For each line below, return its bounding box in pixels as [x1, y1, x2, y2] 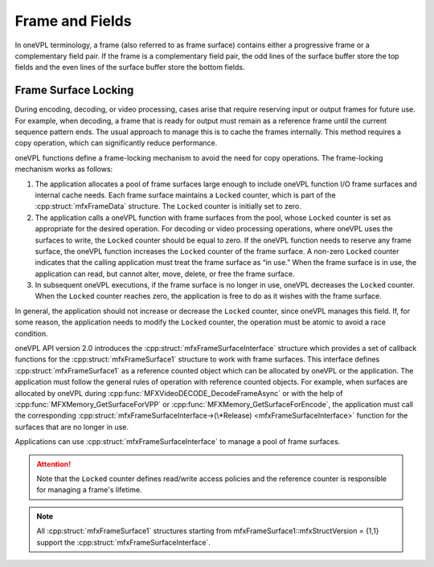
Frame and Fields [14, 12, 132, 30]
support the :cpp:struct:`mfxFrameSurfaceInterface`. [36, 537, 211, 547]
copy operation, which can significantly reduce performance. [14, 138, 218, 148]
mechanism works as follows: [14, 165, 113, 174]
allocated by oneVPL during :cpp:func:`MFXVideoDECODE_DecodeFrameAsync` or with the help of [14, 388, 343, 398]
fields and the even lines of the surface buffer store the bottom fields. [14, 63, 245, 72]
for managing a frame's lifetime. [36, 485, 142, 495]
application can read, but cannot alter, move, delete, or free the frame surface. [35, 269, 295, 279]
